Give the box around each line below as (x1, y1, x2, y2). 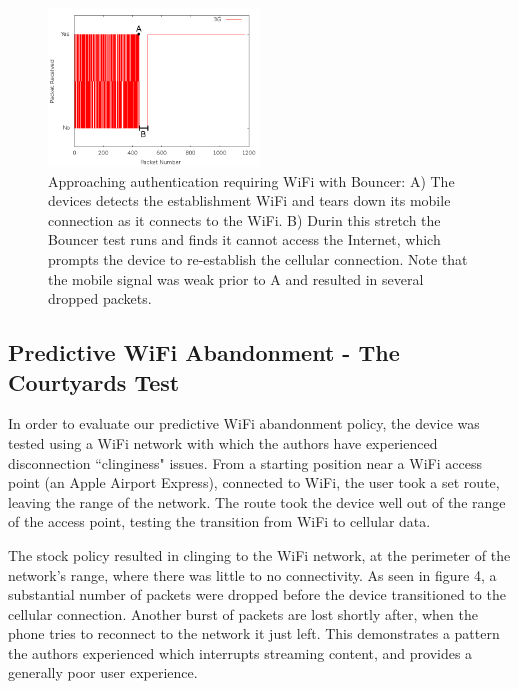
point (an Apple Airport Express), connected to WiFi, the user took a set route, (8, 472, 500, 493)
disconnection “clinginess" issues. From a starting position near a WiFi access (8, 452, 482, 473)
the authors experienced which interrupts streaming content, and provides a (8, 642, 473, 663)
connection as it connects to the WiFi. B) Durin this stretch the (48, 209, 441, 230)
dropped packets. (48, 288, 152, 309)
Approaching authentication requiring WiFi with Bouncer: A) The (48, 170, 455, 191)
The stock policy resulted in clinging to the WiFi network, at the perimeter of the (8, 544, 511, 565)
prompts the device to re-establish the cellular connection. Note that (48, 248, 468, 269)
